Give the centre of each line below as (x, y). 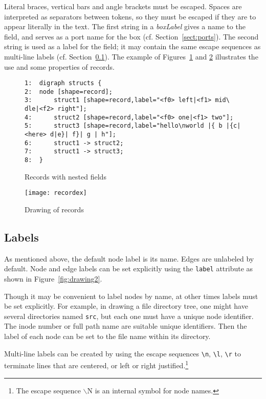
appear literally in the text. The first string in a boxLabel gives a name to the (125, 26)
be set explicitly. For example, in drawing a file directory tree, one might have (126, 306)
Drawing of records (54, 209)
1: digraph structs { (63, 83)
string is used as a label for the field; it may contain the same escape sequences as (132, 46)
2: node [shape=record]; (69, 92)
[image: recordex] (56, 193)
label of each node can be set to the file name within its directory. (107, 336)
